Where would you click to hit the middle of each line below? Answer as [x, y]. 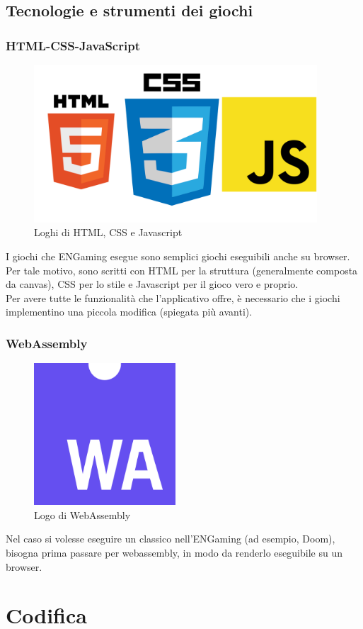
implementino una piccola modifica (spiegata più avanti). [129, 312]
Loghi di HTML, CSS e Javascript [108, 232]
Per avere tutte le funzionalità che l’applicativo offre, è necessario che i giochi [173, 297]
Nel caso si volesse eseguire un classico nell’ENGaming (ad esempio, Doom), [171, 539]
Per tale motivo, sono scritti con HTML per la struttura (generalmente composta [182, 270]
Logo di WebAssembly [82, 514]
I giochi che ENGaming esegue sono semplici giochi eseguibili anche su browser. [178, 256]
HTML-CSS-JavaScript [73, 45]
